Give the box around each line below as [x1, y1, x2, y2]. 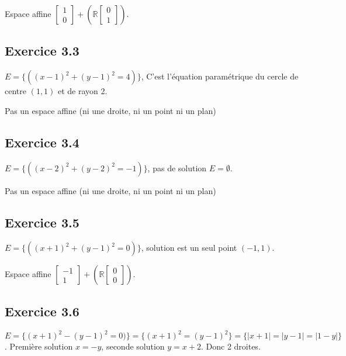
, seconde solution [101, 340, 165, 352]
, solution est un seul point [141, 241, 237, 254]
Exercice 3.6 [5, 302, 79, 320]
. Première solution [5, 340, 73, 352]
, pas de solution [147, 161, 207, 174]
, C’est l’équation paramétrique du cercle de [141, 70, 299, 82]
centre [5, 85, 26, 97]
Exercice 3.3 [5, 42, 79, 60]
